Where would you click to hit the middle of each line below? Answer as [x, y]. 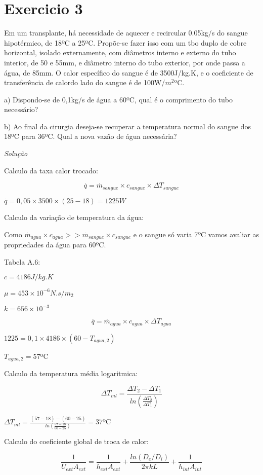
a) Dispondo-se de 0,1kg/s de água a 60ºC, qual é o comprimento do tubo [118, 99]
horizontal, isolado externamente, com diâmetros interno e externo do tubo [120, 52]
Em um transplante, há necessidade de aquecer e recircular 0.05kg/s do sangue [126, 33]
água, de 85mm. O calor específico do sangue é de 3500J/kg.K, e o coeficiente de [129, 72]
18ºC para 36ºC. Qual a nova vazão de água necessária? [91, 136]
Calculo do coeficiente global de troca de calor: [76, 441]
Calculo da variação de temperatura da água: [74, 217]
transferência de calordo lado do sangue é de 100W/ [85, 82]
